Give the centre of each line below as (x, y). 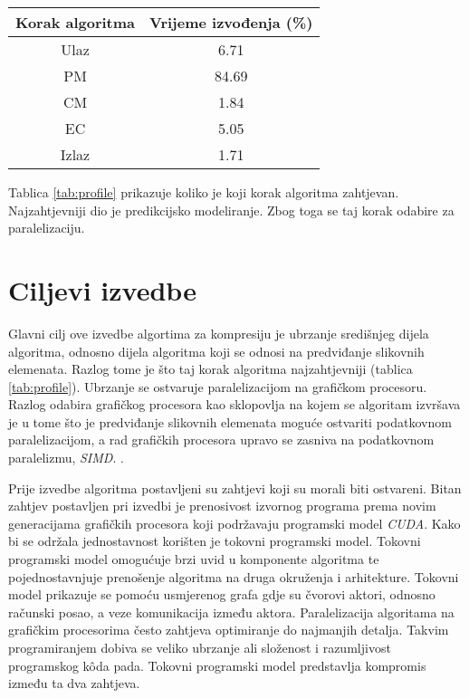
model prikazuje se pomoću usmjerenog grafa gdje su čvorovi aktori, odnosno (222, 594)
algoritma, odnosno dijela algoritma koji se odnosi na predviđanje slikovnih (216, 351)
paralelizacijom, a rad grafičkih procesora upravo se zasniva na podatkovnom (221, 440)
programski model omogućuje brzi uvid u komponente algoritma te (194, 559)
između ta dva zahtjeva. (74, 683)
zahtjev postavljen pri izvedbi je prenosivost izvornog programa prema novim (222, 506)
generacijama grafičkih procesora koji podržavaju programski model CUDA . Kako (234, 523)
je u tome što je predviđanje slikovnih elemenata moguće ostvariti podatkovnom (230, 421)
